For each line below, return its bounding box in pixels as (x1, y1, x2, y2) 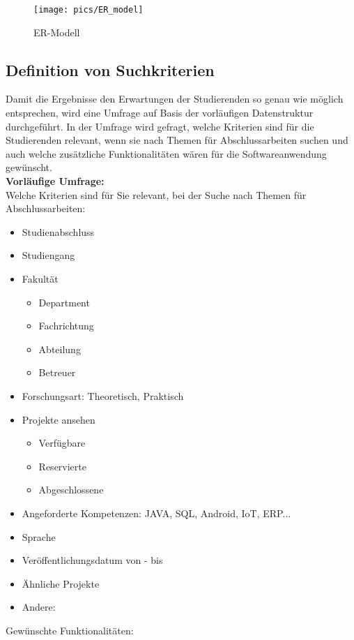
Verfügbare (38, 436, 86, 450)
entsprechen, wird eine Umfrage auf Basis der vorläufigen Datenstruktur (6, 105, 314, 120)
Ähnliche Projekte (22, 576, 100, 590)
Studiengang (22, 248, 75, 262)
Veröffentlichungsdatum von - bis (22, 553, 163, 567)
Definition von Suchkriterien (6, 59, 215, 80)
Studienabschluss (22, 224, 95, 239)
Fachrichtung (38, 318, 94, 333)
